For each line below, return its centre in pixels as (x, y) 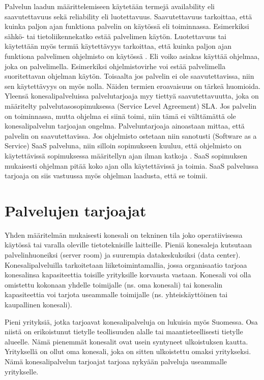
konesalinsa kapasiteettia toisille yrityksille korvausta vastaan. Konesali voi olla (128, 275)
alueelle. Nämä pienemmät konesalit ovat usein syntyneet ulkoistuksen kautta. (126, 341)
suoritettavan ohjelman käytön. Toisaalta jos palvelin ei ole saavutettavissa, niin (129, 76)
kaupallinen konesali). (38, 304)
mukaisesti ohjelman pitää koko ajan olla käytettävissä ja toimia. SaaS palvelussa (131, 165)
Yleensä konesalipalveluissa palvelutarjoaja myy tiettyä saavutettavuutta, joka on (132, 96)
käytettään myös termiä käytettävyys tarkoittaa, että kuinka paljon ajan (118, 46)
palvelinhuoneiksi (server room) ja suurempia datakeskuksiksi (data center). (123, 255)
